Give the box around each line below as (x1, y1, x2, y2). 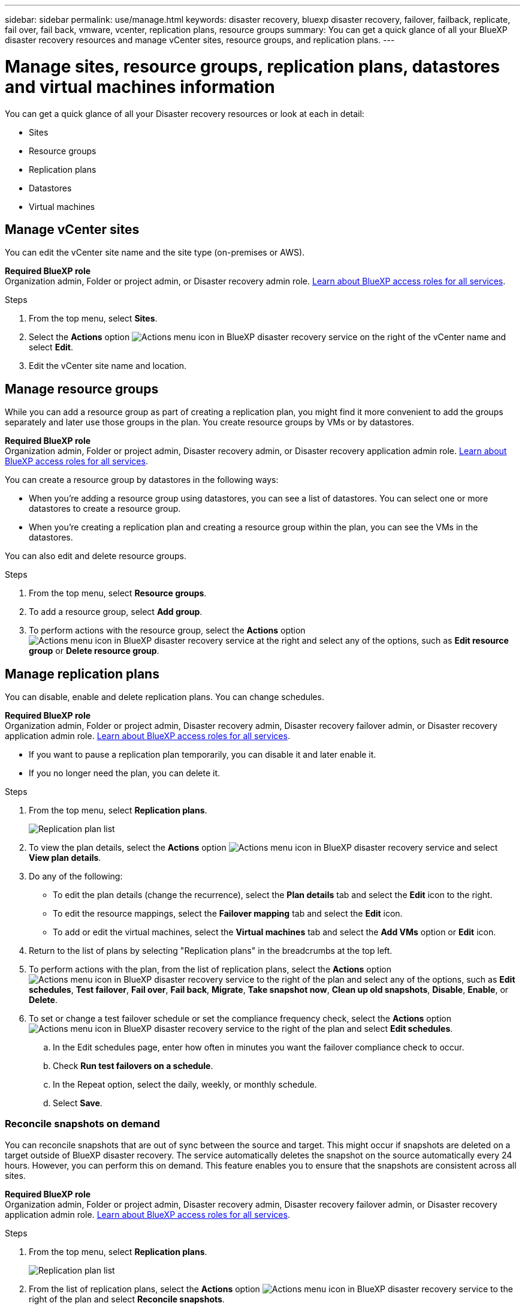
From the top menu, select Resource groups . (29, 588, 207, 599)
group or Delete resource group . (29, 646, 159, 656)
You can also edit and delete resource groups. (5, 551, 187, 562)
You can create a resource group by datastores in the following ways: (5, 475, 279, 485)
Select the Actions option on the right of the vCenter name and (29, 332, 506, 343)
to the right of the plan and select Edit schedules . (257, 1023, 453, 1034)
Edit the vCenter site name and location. (29, 361, 187, 371)
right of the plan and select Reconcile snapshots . (29, 1293, 225, 1304)
